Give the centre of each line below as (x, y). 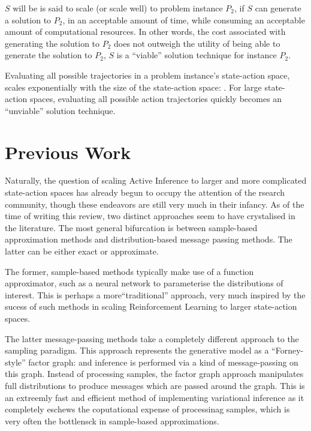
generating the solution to (52, 43)
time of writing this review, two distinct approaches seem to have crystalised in (150, 216)
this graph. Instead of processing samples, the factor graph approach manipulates (154, 374)
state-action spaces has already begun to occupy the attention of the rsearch (145, 192)
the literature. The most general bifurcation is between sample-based (131, 227)
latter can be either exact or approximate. (82, 251)
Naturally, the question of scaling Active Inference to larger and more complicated (156, 180)
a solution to (28, 20)
